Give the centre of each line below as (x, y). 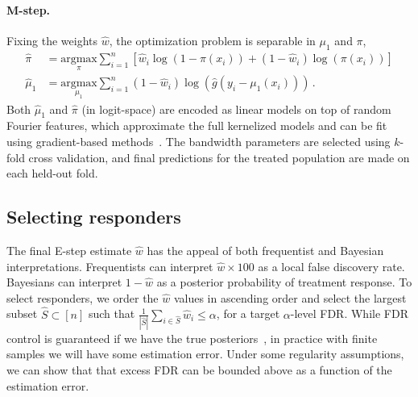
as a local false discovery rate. (331, 266)
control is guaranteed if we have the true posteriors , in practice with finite (192, 338)
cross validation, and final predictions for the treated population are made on (219, 157)
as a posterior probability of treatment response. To (284, 282)
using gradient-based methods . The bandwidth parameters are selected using (199, 141)
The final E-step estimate (69, 250)
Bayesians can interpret (64, 282)
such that (112, 313)
